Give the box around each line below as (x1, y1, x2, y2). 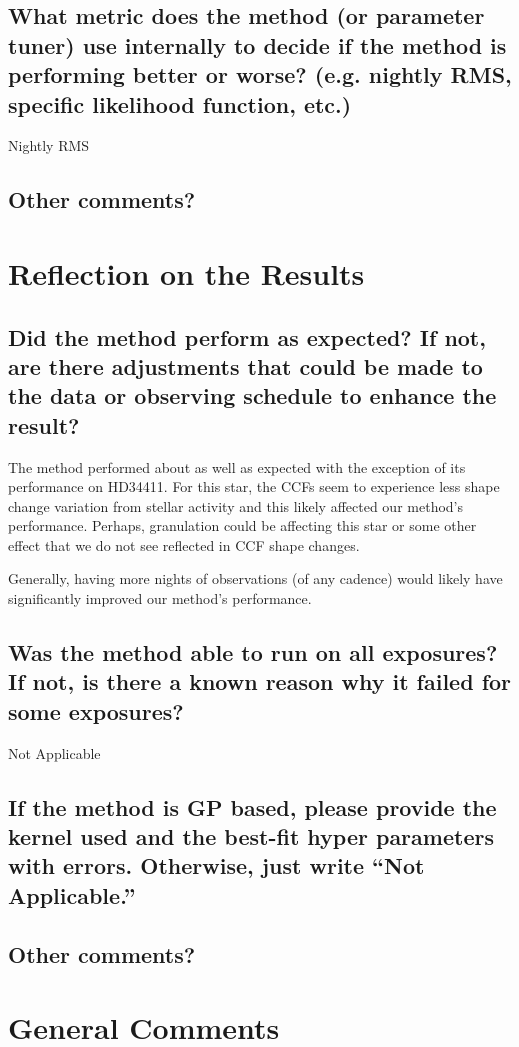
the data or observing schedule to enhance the (8, 380, 497, 411)
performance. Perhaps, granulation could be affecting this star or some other (8, 515, 477, 536)
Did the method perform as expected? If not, (8, 321, 486, 352)
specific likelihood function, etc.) (8, 88, 352, 119)
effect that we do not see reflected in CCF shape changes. (8, 534, 360, 555)
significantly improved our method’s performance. (8, 588, 312, 609)
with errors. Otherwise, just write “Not (8, 850, 425, 881)
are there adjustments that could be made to (8, 350, 483, 381)
